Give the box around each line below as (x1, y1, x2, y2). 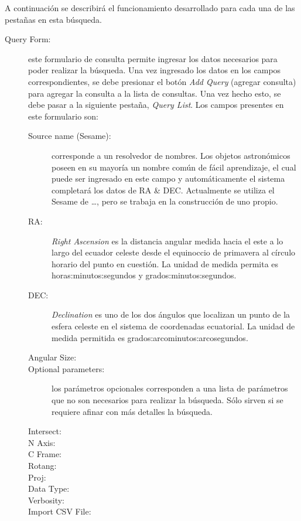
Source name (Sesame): (28, 130, 111, 142)
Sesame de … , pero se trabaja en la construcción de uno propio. (52, 195, 278, 207)
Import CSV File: (28, 505, 91, 517)
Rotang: (28, 459, 57, 471)
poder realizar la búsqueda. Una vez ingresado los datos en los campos (28, 64, 281, 76)
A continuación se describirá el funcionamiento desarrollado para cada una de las (5, 2, 295, 13)
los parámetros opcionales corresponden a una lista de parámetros (52, 382, 288, 394)
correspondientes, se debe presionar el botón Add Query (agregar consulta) (28, 75, 296, 87)
